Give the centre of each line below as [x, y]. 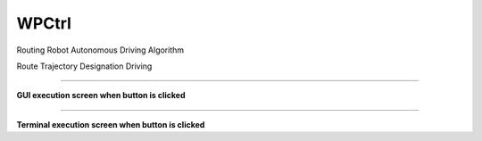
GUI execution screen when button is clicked [101, 95]
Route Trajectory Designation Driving [84, 66]
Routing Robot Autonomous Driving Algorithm [100, 50]
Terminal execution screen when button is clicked [111, 124]
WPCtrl [44, 23]
